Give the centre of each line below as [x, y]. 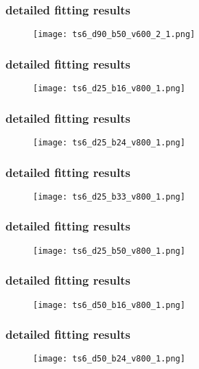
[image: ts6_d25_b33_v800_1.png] [109, 197]
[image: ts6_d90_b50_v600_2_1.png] [114, 35]
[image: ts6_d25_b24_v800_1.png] [109, 142]
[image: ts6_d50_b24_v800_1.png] [109, 359]
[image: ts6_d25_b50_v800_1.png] [109, 251]
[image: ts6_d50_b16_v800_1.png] [109, 305]
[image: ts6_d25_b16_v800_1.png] [109, 89]
